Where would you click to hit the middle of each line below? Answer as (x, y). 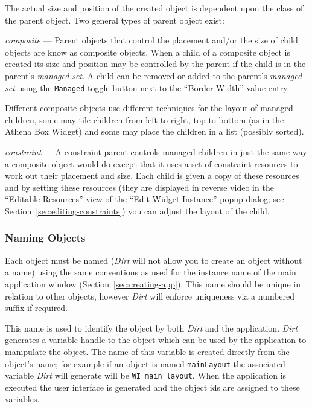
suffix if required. (37, 308)
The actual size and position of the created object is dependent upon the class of (154, 8)
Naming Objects (45, 238)
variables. (22, 399)
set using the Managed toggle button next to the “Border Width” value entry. (147, 87)
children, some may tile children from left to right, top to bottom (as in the (145, 119)
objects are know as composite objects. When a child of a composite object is (148, 52)
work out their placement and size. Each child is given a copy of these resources (152, 175)
